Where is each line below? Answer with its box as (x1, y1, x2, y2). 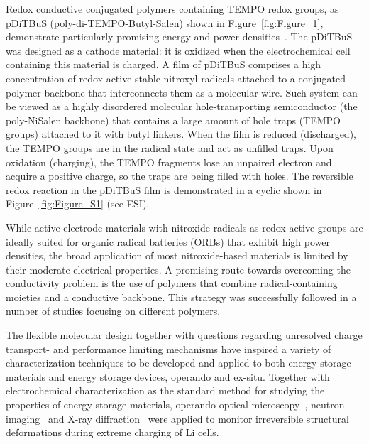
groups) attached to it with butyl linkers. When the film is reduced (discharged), (6, 126, 356, 141)
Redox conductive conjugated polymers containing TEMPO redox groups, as (6, 1, 339, 16)
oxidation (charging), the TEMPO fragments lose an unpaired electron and (6, 154, 332, 169)
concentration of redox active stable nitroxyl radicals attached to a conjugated (6, 70, 346, 85)
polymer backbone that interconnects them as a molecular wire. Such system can (6, 85, 358, 99)
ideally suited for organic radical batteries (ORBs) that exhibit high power (6, 234, 331, 249)
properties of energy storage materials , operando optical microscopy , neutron (6, 397, 345, 412)
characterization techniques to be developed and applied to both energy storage (6, 355, 351, 370)
